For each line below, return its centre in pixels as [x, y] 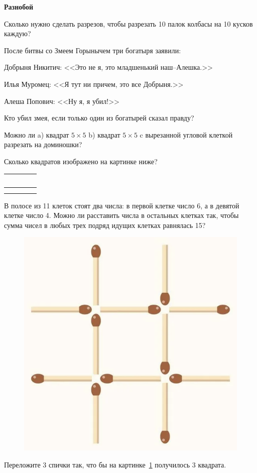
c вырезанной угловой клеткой [186, 134]
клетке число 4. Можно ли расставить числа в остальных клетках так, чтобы [121, 215]
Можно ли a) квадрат [37, 134]
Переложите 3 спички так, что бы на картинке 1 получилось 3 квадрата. [115, 465]
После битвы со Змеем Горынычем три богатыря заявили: [93, 50]
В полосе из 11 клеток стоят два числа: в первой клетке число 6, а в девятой [122, 205]
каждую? [18, 33]
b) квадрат [104, 134]
